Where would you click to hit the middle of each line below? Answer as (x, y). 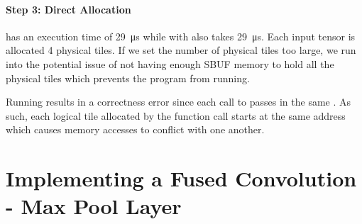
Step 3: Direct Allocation (68, 9)
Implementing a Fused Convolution (181, 178)
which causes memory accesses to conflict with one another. (135, 129)
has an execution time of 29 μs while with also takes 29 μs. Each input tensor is (181, 36)
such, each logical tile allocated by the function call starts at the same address (176, 115)
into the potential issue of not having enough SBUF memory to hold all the (170, 63)
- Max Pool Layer (94, 206)
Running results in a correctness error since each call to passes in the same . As (179, 102)
